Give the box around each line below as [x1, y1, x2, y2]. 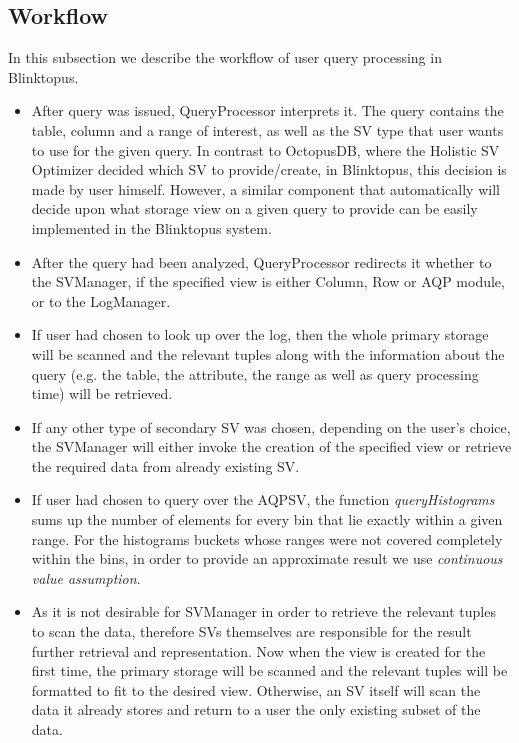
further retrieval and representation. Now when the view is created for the [31, 640, 486, 661]
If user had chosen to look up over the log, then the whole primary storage [31, 324, 489, 345]
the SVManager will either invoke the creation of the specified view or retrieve [31, 436, 512, 457]
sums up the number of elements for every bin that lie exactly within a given [31, 509, 503, 530]
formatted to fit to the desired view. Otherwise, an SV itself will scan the [31, 679, 481, 700]
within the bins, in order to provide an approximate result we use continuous [31, 548, 503, 569]
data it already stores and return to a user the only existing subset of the [31, 699, 481, 720]
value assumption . [31, 567, 141, 588]
